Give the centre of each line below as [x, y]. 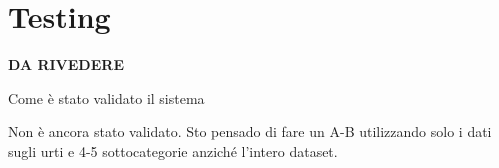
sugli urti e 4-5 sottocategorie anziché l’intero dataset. [173, 150]
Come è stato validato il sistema [106, 97]
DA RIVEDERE [66, 64]
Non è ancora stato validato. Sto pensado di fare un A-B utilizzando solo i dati [250, 131]
